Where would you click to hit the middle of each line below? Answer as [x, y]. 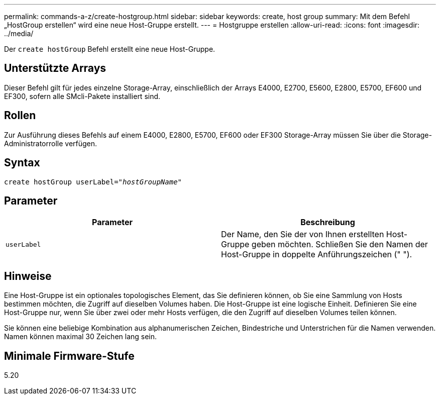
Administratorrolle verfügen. [51, 143]
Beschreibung [328, 222]
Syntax [22, 163]
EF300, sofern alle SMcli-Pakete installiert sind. [82, 96]
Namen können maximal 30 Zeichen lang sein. [81, 337]
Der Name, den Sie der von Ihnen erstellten [303, 234]
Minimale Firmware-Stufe [69, 356]
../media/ [19, 33]
